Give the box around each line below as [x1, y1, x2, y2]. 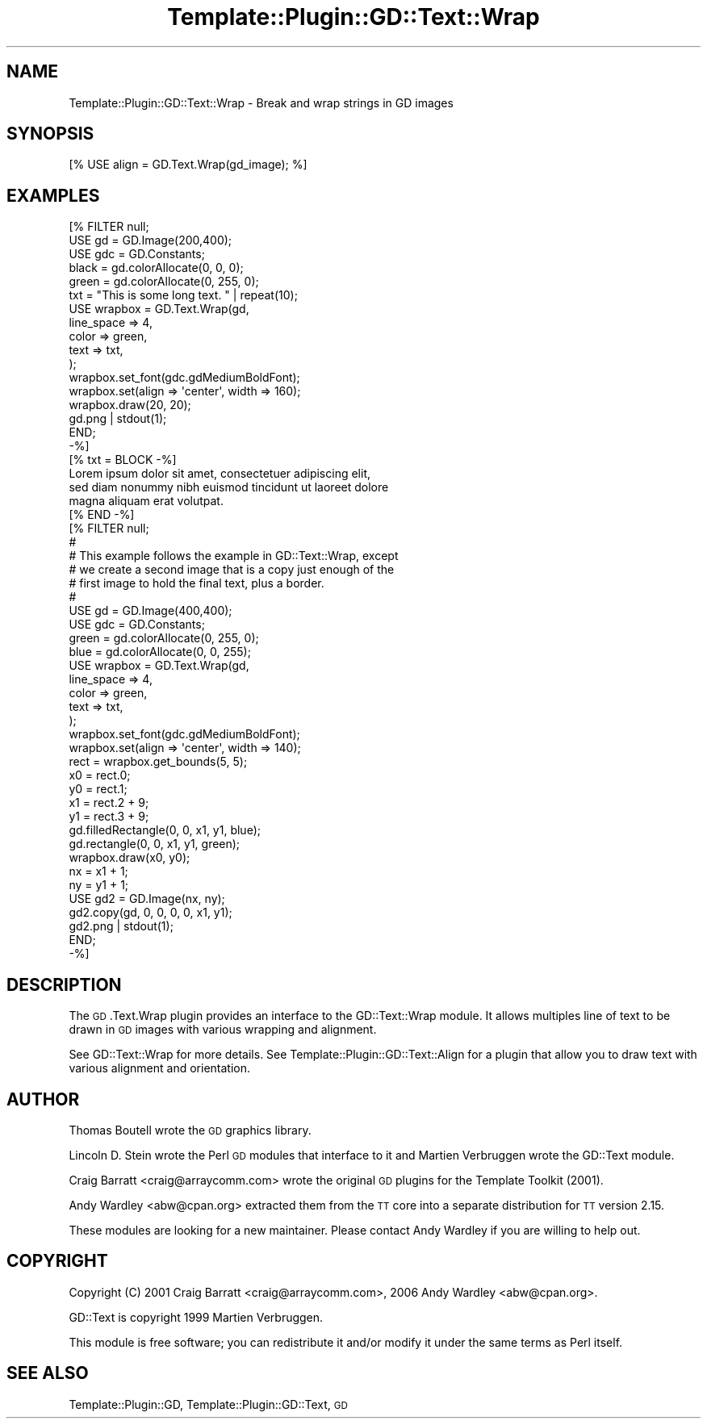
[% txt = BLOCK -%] [69, 453, 177, 467]
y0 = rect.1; [69, 782, 128, 796]
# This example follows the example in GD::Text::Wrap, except [69, 549, 399, 563]
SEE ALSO [6, 1363, 89, 1384]
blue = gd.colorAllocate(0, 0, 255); [69, 645, 251, 659]
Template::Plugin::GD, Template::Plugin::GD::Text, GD [69, 1397, 348, 1411]
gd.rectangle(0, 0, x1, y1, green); [69, 837, 241, 851]
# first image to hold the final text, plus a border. [69, 576, 324, 591]
